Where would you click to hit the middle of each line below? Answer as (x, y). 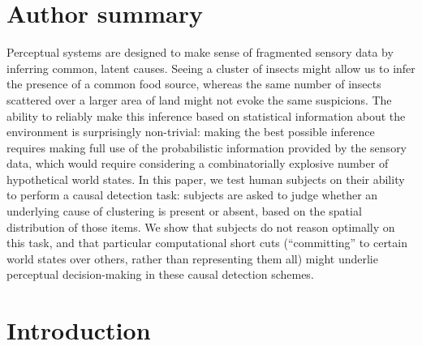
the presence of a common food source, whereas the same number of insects (194, 84)
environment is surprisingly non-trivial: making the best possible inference (191, 132)
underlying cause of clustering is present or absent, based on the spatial (184, 211)
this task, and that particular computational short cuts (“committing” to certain (207, 243)
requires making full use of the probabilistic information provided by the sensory (207, 147)
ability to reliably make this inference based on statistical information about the (206, 115)
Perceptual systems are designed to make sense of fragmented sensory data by (200, 52)
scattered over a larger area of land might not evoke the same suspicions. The (199, 99)
